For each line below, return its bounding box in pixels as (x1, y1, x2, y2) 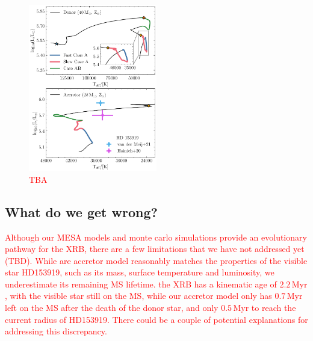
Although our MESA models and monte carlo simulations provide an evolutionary (5, 230, 307, 243)
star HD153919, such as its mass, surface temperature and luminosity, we (5, 266, 274, 278)
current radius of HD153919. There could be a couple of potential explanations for (5, 313, 308, 325)
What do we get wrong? (5, 202, 158, 221)
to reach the (251, 301, 296, 314)
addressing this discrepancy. (5, 325, 107, 337)
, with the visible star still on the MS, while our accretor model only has (5, 289, 272, 302)
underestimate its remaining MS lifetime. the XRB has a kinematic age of (5, 277, 277, 290)
